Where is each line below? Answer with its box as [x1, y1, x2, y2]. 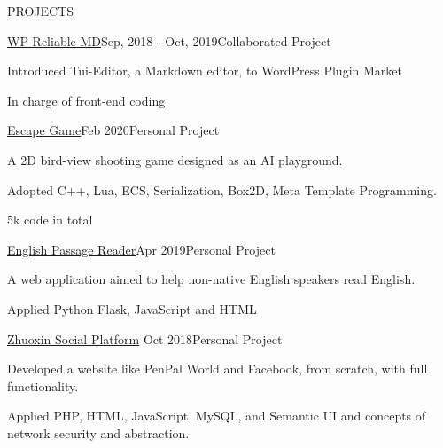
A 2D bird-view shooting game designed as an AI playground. [7, 150, 343, 169]
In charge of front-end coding [7, 90, 166, 109]
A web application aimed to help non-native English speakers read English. [7, 270, 416, 288]
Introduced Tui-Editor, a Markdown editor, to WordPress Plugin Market [7, 61, 402, 80]
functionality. [7, 376, 79, 395]
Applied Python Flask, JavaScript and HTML [7, 299, 257, 318]
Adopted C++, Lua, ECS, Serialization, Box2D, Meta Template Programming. [7, 180, 437, 199]
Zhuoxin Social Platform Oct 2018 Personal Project [7, 329, 283, 348]
